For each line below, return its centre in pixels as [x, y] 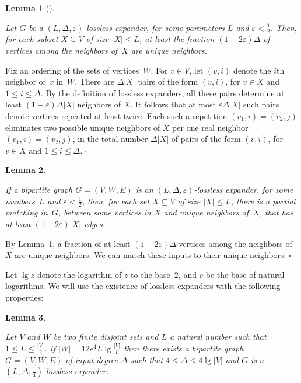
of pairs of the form [206, 139]
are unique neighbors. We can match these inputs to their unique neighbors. [150, 255]
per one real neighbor [210, 127]
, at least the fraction [177, 39]
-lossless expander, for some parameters [154, 27]
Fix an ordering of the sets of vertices [72, 70]
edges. [94, 223]
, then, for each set [116, 201]
